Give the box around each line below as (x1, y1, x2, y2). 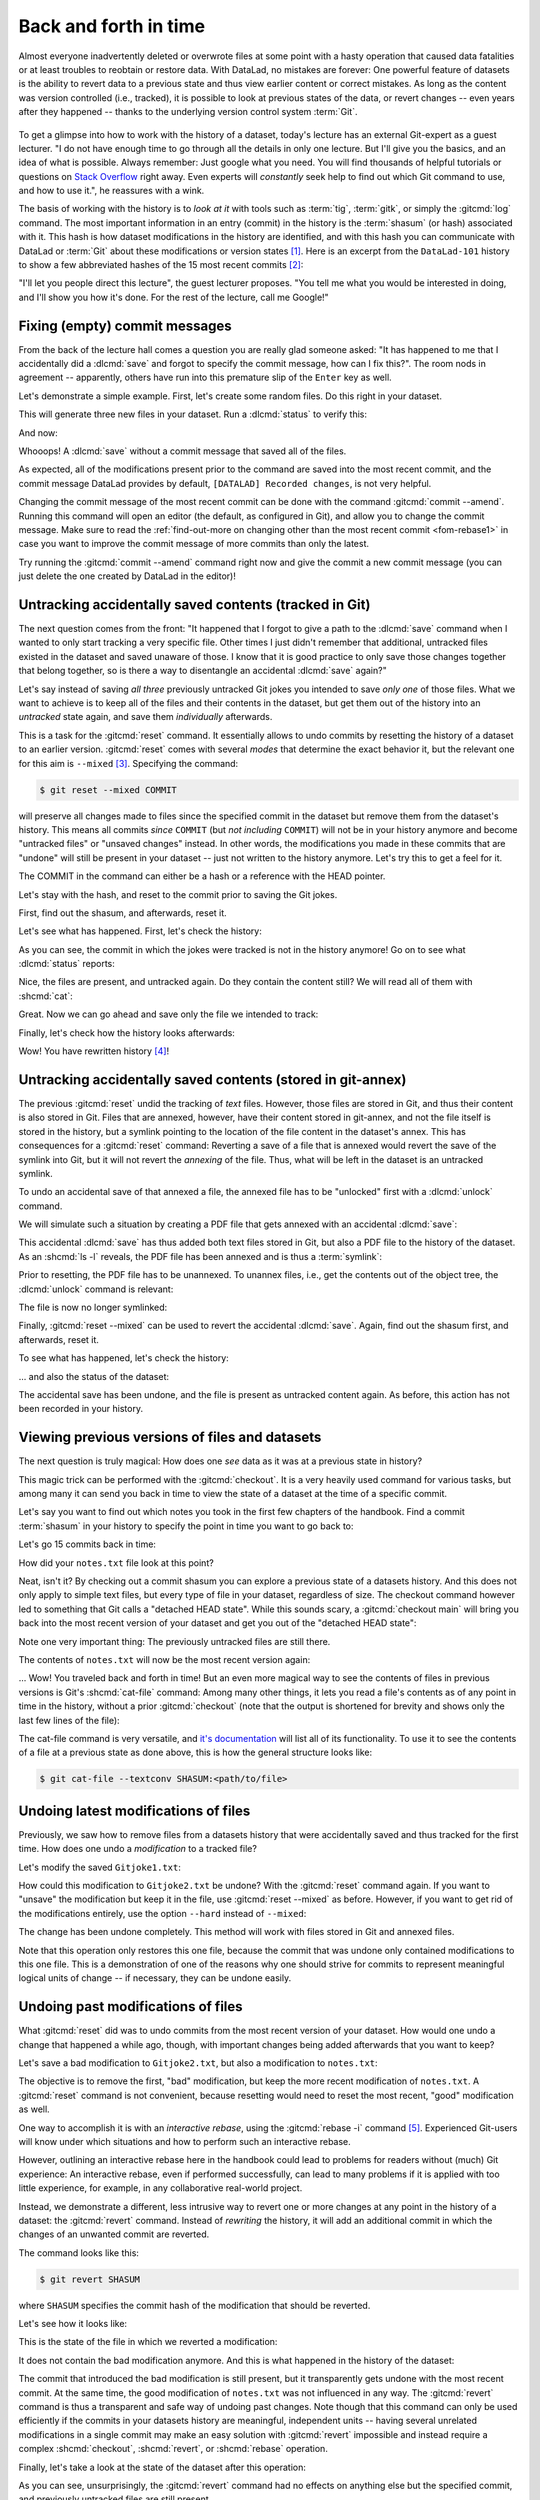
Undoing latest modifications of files (18, 1802, 251, 1819)
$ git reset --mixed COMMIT (39, 784, 177, 795)
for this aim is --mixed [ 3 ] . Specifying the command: (18, 757, 239, 769)
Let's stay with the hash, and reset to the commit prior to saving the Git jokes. (18, 888, 338, 900)
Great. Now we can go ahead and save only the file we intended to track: (18, 1008, 319, 1020)
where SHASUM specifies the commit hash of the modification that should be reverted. (18, 2299, 371, 2311)
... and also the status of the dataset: (18, 1370, 170, 1382)
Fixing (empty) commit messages (18, 317, 232, 334)
